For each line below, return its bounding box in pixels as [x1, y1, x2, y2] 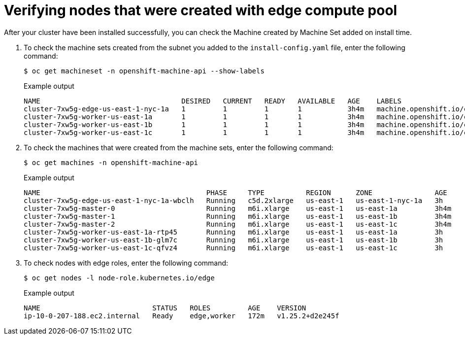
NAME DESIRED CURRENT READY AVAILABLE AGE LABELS [24, 97, 402, 105]
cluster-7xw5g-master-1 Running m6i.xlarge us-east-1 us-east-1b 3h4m [24, 212, 452, 220]
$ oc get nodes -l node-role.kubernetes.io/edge [24, 273, 215, 282]
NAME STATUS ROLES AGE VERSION [24, 304, 306, 312]
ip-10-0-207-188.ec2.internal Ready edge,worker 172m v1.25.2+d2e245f [24, 311, 339, 320]
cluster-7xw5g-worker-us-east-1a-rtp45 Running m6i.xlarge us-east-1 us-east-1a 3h [24, 228, 443, 236]
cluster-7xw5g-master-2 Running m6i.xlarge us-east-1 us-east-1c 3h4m [24, 220, 452, 228]
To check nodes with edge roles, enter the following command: [24, 258, 229, 267]
